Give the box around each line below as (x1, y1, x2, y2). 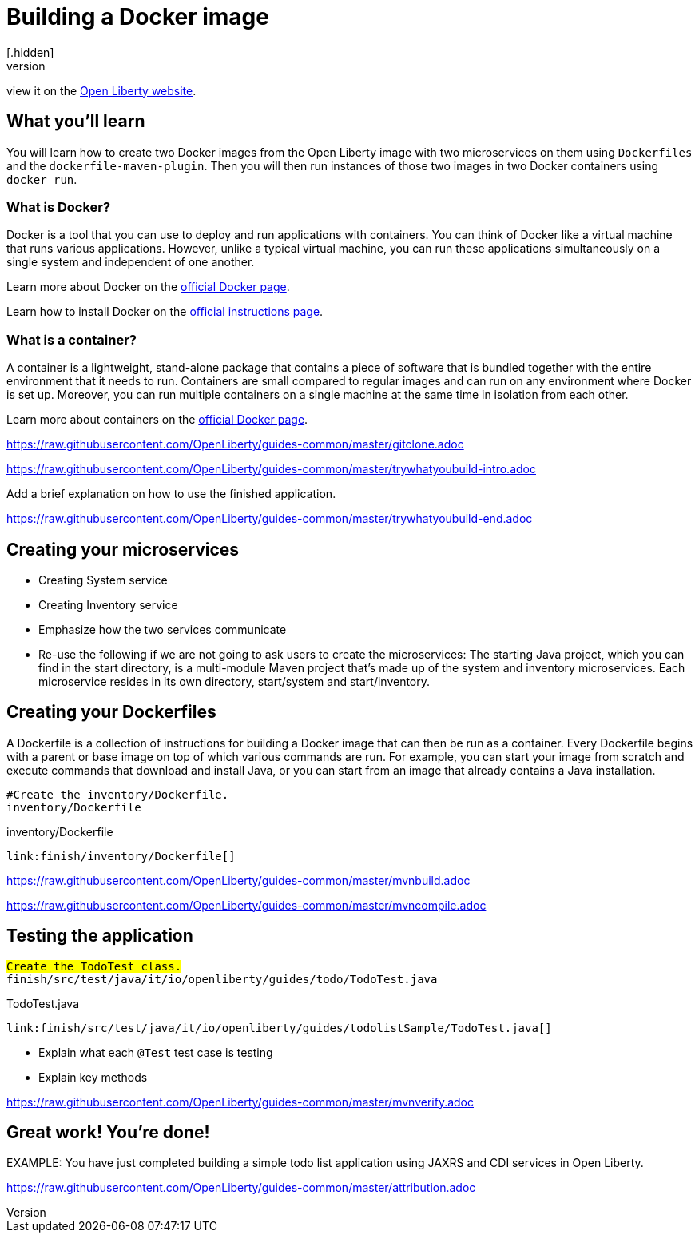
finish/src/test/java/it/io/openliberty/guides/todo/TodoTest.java (6, 972, 438, 986)
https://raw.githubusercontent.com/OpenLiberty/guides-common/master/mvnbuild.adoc (6, 873, 471, 887)
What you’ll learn (6, 111, 145, 132)
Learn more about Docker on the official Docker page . (6, 280, 290, 294)
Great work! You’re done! (6, 1122, 210, 1143)
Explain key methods (38, 1070, 148, 1084)
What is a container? (6, 331, 137, 348)
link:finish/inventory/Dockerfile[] (6, 849, 236, 863)
